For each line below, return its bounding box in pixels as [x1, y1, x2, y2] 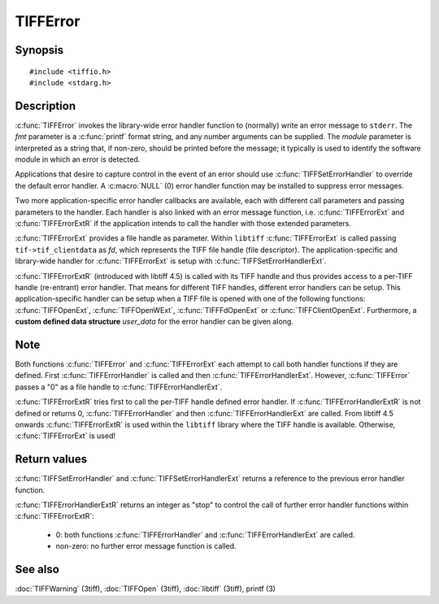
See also [15, 563, 60, 576]
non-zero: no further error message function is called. [55, 541, 237, 551]
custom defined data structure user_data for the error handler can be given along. [15, 317, 294, 327]
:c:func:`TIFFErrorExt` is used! [15, 431, 116, 441]
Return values [15, 452, 88, 467]
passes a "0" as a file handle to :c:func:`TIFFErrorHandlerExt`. [15, 382, 223, 392]
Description [15, 98, 76, 113]
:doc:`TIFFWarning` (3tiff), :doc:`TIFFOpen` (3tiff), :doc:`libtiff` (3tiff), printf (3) [15, 584, 276, 593]
